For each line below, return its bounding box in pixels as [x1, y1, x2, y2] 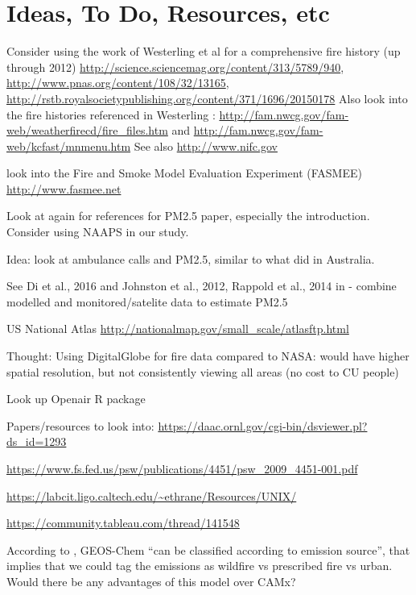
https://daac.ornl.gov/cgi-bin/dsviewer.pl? [158, 417, 368, 434]
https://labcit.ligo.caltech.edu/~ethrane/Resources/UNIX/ [6, 487, 297, 504]
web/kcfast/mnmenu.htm [6, 137, 131, 154]
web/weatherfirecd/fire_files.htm [6, 122, 168, 139]
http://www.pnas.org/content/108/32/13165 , [6, 74, 229, 91]
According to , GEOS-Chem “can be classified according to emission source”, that [6, 541, 410, 558]
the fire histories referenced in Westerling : [6, 106, 216, 123]
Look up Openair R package [6, 390, 146, 407]
